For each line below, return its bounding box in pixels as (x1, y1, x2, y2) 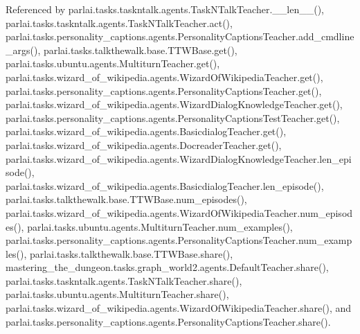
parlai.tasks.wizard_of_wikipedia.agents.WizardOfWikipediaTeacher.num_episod (6, 205, 353, 220)
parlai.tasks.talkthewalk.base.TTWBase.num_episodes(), (6, 192, 247, 206)
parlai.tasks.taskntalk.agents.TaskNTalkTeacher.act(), (6, 15, 233, 30)
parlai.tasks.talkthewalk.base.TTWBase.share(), (30, 246, 233, 261)
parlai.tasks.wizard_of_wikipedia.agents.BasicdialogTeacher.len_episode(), (6, 178, 324, 193)
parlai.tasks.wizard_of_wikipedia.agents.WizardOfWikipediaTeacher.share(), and (6, 301, 352, 315)
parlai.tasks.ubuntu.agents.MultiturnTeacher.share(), (6, 287, 229, 301)
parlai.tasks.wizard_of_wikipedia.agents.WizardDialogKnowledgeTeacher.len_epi (6, 151, 352, 166)
